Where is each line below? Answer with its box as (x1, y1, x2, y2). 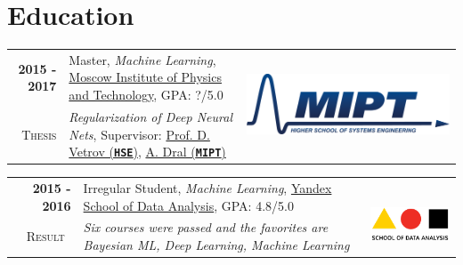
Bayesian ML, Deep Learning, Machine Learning (83, 236, 350, 254)
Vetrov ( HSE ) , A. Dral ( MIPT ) (69, 142, 226, 161)
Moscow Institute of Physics (69, 68, 222, 86)
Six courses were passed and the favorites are (83, 218, 329, 237)
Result (26, 227, 65, 245)
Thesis (21, 124, 57, 143)
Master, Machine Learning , (69, 50, 216, 68)
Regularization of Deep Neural (69, 107, 232, 125)
